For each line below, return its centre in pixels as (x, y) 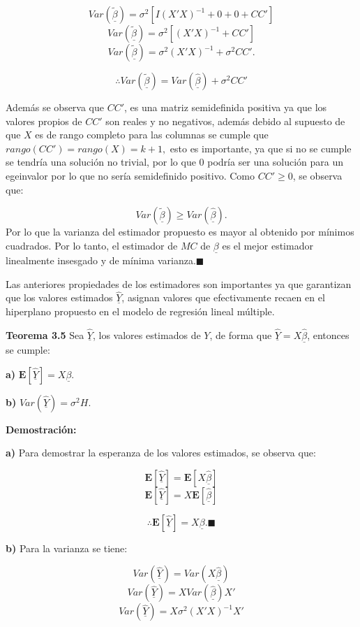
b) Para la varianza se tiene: (67, 548)
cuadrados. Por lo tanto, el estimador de (92, 245)
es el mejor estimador (268, 245)
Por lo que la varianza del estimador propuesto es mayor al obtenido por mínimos (180, 232)
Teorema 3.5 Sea (45, 334)
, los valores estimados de (147, 334)
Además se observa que (55, 107)
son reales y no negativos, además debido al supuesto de (225, 121)
